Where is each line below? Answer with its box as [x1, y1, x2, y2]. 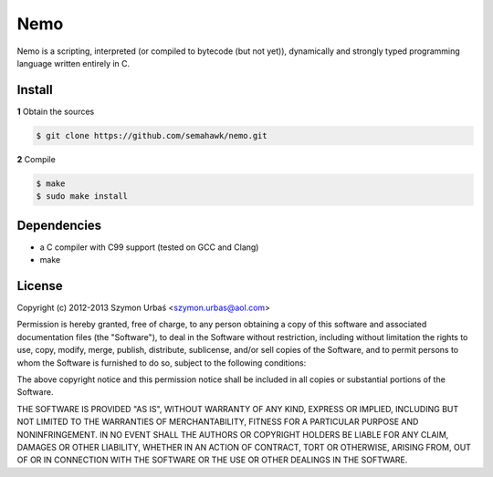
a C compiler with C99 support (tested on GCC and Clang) [39, 242, 259, 253]
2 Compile [16, 153, 57, 164]
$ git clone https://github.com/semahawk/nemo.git [36, 130, 268, 140]
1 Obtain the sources [16, 106, 95, 117]
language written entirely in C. [16, 57, 131, 68]
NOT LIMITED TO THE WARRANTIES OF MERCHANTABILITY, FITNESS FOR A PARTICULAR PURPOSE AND [16, 416, 419, 428]
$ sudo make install [36, 192, 128, 202]
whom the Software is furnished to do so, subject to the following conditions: [16, 357, 307, 368]
